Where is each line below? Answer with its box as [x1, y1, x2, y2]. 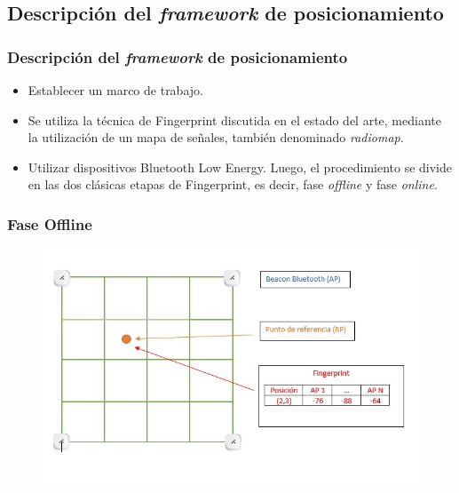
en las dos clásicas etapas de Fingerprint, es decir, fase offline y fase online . [28, 175, 438, 194]
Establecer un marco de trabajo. [28, 81, 203, 99]
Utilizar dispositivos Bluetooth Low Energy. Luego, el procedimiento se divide [28, 157, 453, 176]
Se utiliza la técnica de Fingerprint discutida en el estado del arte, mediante [28, 110, 441, 129]
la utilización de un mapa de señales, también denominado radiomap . [28, 128, 404, 147]
